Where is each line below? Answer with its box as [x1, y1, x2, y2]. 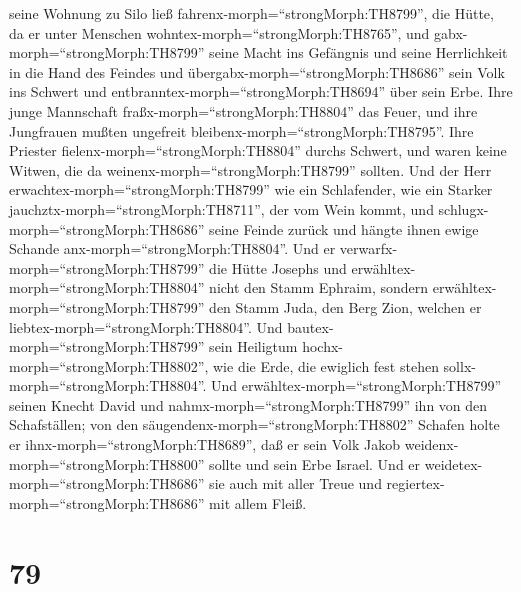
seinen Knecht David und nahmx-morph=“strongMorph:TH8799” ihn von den [9, 394, 488, 415]
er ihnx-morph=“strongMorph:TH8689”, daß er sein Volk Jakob [9, 434, 401, 455]
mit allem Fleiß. [209, 492, 307, 513]
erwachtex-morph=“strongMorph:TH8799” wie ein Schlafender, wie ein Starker [9, 179, 493, 200]
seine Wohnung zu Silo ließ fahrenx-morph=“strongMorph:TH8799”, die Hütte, [9, 3, 494, 23]
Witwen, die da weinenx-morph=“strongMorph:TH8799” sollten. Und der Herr [9, 159, 492, 180]
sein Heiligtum [209, 336, 298, 357]
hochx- [302, 336, 343, 357]
